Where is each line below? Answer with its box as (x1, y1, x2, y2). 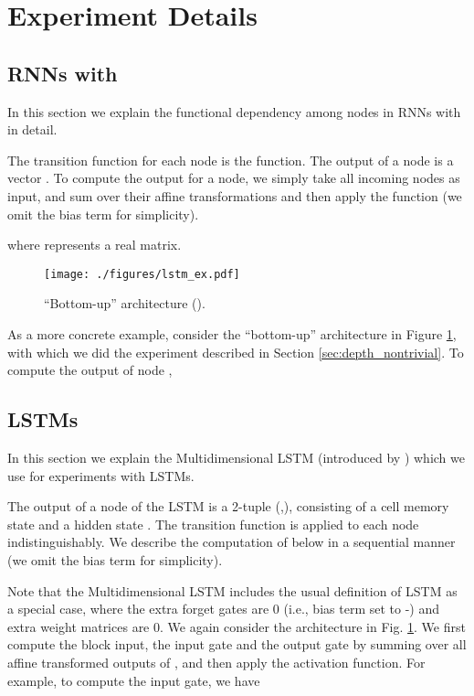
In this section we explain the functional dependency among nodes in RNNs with (7, 102, 461, 121)
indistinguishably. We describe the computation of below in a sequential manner (7, 532, 456, 551)
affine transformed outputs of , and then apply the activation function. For (7, 652, 426, 671)
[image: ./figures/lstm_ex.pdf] (44, 267, 240, 281)
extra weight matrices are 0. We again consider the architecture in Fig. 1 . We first (7, 616, 466, 636)
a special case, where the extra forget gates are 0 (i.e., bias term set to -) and (7, 599, 439, 618)
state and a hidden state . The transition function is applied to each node (7, 514, 419, 533)
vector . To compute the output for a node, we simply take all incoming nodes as (7, 168, 460, 187)
